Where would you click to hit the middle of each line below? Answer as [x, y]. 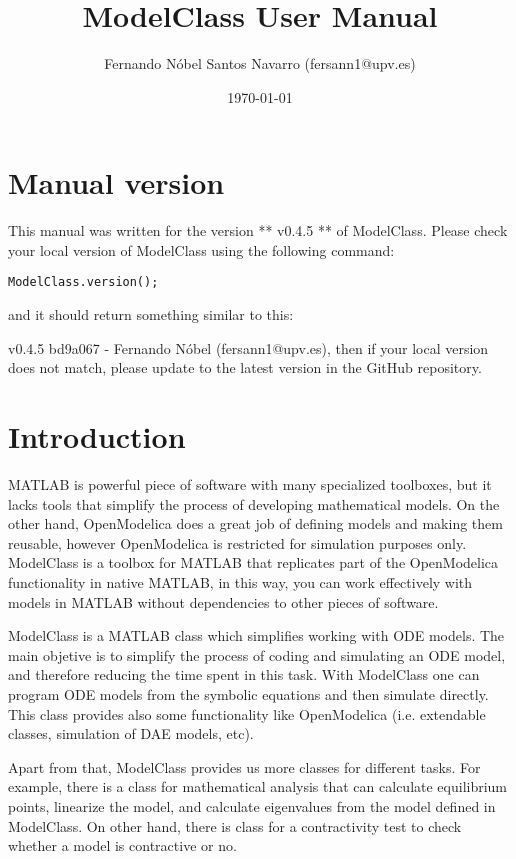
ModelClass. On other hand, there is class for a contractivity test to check [235, 825]
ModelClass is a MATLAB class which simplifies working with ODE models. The [256, 635]
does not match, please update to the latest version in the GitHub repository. [245, 367]
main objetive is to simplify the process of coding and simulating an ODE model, [257, 654]
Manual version [116, 182]
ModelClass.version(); [83, 282]
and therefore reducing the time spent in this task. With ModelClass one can [244, 674]
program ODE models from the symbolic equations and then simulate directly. [248, 693]
